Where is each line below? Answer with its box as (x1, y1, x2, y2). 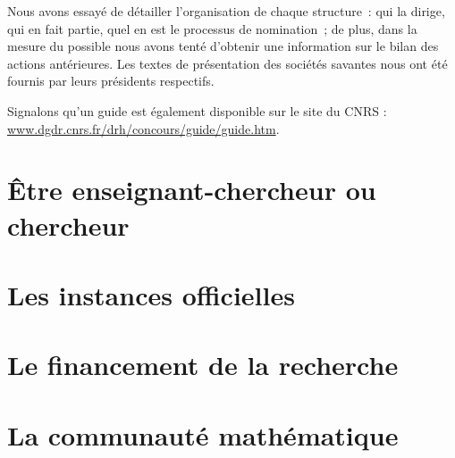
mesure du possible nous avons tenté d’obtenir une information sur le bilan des (7, 37, 439, 55)
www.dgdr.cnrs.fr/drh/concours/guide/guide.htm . (7, 119, 280, 137)
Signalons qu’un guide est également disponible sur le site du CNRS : (7, 101, 387, 120)
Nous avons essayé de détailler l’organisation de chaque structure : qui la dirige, (7, 2, 445, 20)
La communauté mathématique (7, 416, 399, 453)
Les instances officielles (7, 276, 295, 312)
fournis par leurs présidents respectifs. (7, 71, 215, 90)
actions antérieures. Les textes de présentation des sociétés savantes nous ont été (7, 54, 448, 72)
